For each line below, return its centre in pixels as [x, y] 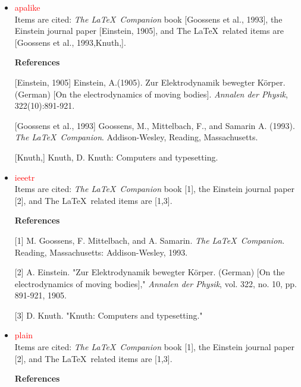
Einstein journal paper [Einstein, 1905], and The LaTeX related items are [149, 31]
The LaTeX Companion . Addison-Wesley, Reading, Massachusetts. [136, 137]
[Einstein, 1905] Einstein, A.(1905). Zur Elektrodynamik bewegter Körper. [150, 82]
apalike [27, 7]
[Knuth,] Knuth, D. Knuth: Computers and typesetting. [116, 157]
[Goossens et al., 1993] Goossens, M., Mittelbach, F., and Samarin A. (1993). [155, 125]
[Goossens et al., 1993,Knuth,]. [70, 42]
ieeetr [25, 177]
